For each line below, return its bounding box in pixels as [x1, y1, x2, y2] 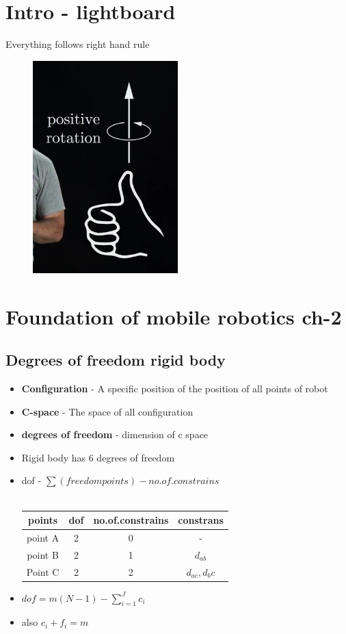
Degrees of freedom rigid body [5, 349, 226, 370]
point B [27, 547, 59, 561]
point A [27, 530, 59, 544]
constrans [178, 513, 224, 527]
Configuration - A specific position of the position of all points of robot [21, 381, 328, 395]
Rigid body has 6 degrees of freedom [21, 450, 175, 464]
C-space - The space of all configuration [21, 404, 194, 418]
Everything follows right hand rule [5, 37, 150, 51]
